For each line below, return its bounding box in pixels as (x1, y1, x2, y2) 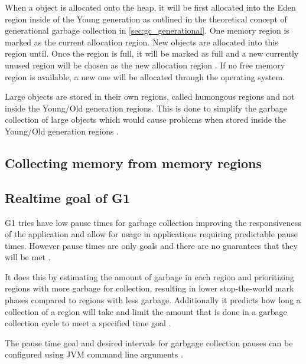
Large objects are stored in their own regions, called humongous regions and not (5, 90, 295, 103)
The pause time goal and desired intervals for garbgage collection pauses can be (5, 336, 293, 349)
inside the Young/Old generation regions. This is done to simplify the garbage (5, 101, 288, 114)
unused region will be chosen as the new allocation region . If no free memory (5, 58, 285, 71)
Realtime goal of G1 (5, 188, 131, 206)
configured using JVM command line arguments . (5, 348, 183, 360)
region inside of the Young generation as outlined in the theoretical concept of (5, 12, 287, 25)
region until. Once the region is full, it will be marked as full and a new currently (5, 47, 299, 60)
